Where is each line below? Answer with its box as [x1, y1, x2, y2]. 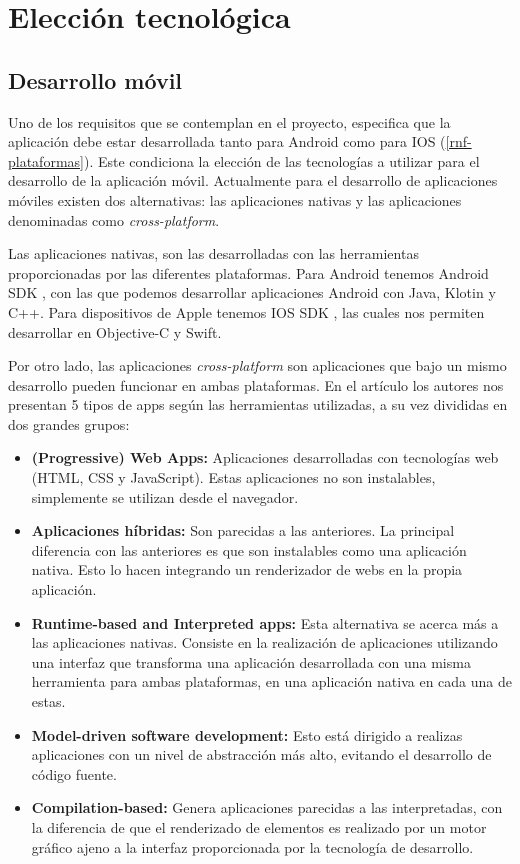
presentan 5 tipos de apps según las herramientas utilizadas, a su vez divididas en [8, 394, 508, 415]
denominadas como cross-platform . [8, 209, 220, 230]
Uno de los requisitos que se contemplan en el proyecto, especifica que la [8, 111, 451, 132]
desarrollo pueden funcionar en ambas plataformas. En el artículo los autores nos [8, 374, 504, 395]
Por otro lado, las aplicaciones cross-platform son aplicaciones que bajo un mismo [8, 355, 507, 376]
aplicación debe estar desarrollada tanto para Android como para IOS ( [8, 131, 446, 152]
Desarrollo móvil [8, 64, 183, 95]
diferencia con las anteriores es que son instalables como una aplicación [31, 539, 467, 560]
